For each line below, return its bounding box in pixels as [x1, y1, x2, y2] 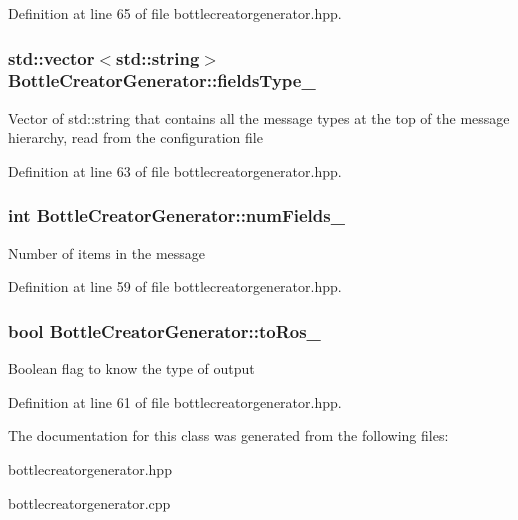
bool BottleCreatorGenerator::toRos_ [8, 318, 321, 343]
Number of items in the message [8, 242, 206, 263]
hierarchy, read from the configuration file [8, 127, 263, 148]
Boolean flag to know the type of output [8, 358, 255, 379]
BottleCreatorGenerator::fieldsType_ [8, 68, 316, 93]
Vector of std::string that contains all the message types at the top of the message [8, 107, 510, 128]
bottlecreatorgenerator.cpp [8, 492, 171, 513]
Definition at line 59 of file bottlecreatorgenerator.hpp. [8, 276, 342, 297]
